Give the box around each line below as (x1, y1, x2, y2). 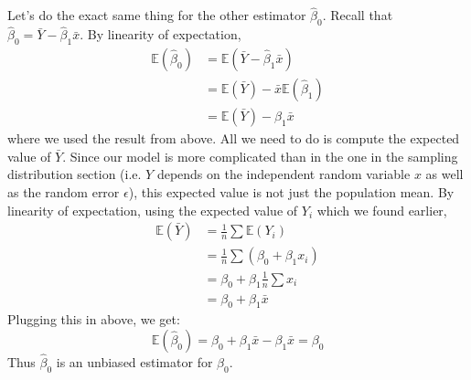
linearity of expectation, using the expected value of (7, 200, 298, 219)
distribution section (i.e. (7, 164, 142, 184)
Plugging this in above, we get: (7, 310, 180, 329)
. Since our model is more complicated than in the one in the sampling (62, 146, 458, 165)
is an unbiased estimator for (56, 353, 213, 372)
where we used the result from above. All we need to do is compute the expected (7, 129, 460, 148)
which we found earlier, (316, 200, 447, 219)
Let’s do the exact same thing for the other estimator (7, 5, 306, 25)
